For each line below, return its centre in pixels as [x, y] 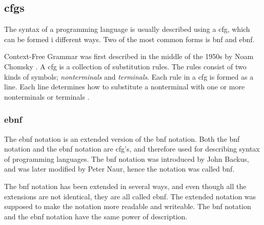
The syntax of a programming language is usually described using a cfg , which [127, 29]
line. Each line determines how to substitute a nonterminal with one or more [125, 87]
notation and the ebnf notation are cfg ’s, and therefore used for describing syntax [132, 149]
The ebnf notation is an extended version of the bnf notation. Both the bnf [122, 138]
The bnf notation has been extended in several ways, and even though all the [125, 186]
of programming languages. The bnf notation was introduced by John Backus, [127, 158]
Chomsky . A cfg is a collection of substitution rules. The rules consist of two [125, 66]
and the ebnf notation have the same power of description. [96, 216]
